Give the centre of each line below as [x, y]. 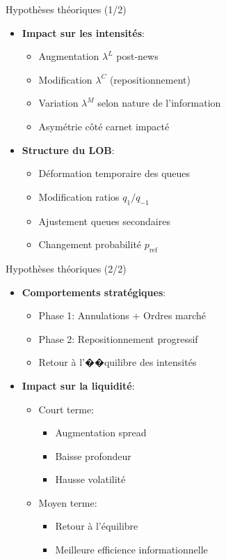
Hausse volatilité [90, 479]
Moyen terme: [68, 502]
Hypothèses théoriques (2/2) [66, 268]
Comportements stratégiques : [94, 292]
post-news [137, 56]
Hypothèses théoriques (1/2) [66, 9]
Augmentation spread [101, 432]
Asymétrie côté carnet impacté [104, 126]
